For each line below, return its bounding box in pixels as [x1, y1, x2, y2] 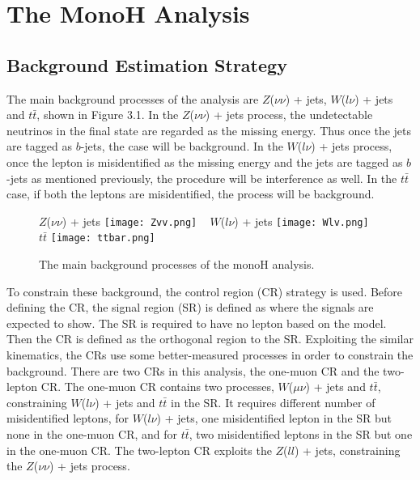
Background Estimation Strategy [6, 52, 287, 77]
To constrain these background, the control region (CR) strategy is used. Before [6, 282, 403, 299]
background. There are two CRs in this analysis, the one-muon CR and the [6, 362, 380, 379]
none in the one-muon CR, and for [6, 425, 178, 442]
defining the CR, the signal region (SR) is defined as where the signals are [6, 299, 374, 316]
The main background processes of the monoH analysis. [39, 256, 315, 273]
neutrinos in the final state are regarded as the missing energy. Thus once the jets [6, 121, 412, 138]
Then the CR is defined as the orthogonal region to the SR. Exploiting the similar [6, 330, 414, 347]
